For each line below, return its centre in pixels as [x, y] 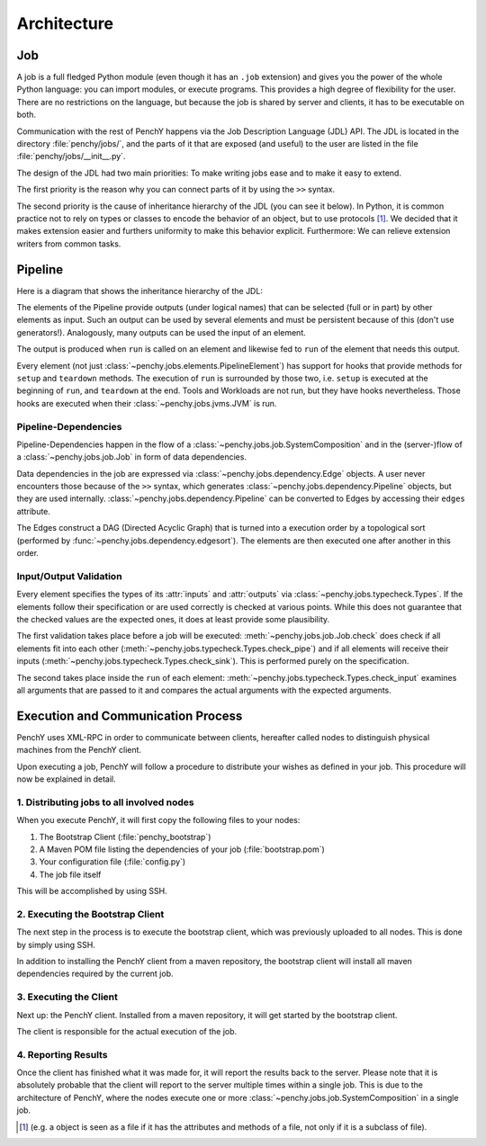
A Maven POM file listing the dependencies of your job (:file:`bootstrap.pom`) [182, 849]
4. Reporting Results [62, 1054]
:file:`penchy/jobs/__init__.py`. [71, 157]
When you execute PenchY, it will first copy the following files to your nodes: [158, 820]
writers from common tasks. [69, 244]
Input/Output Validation [69, 576]
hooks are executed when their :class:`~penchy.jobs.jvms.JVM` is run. [147, 403]
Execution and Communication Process [130, 716]
